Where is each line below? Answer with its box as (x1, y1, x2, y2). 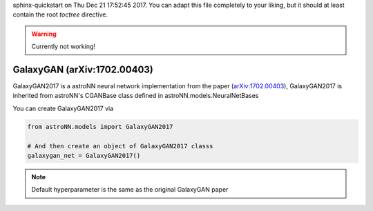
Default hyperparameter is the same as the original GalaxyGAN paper (31, 185, 229, 194)
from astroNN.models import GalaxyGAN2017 (27, 123, 173, 130)
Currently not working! (31, 42, 96, 51)
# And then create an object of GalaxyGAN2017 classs (27, 142, 213, 150)
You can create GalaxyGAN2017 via (12, 104, 114, 112)
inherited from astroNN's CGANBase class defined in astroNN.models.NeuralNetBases (12, 92, 259, 100)
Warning (31, 30, 57, 38)
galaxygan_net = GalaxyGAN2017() (27, 152, 141, 160)
